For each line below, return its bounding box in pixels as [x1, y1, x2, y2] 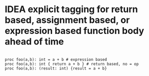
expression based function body [5, 25, 144, 36]
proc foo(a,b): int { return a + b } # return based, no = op [5, 61, 139, 66]
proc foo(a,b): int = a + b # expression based [5, 57, 107, 62]
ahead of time [5, 36, 64, 48]
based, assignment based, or [5, 14, 130, 26]
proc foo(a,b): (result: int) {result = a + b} [5, 66, 107, 71]
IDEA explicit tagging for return [5, 4, 138, 15]
